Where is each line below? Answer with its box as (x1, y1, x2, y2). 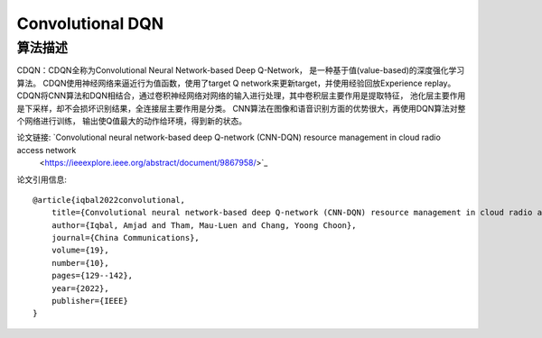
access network (16, 144, 77, 155)
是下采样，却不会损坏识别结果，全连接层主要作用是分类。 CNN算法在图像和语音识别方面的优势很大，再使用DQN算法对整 (16, 103, 466, 114)
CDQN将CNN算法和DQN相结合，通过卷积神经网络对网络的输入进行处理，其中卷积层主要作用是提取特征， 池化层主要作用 (16, 90, 466, 101)
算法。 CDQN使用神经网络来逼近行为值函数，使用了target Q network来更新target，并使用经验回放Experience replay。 (16, 78, 456, 88)
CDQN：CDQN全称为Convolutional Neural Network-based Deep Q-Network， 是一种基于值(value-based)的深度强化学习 (16, 65, 465, 76)
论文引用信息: (16, 174, 68, 185)
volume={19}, (51, 245, 109, 256)
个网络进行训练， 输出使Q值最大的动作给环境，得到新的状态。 (16, 115, 248, 126)
